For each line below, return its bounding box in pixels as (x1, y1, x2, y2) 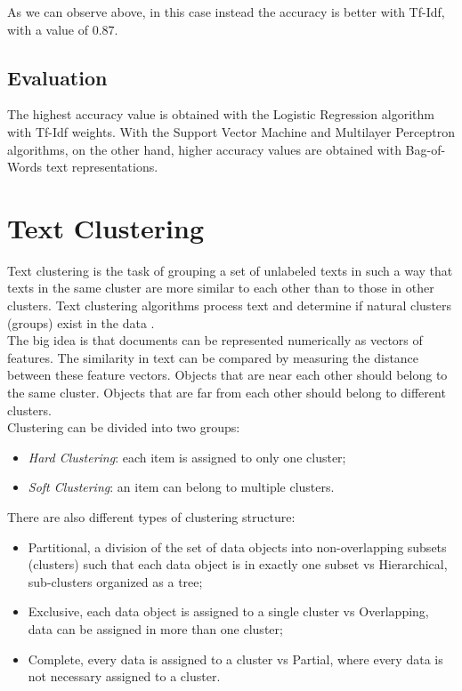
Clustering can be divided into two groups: (7, 418, 240, 437)
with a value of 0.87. (7, 20, 118, 38)
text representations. (45, 157, 158, 176)
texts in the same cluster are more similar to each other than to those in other (7, 278, 434, 297)
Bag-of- (405, 140, 446, 158)
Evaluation (7, 63, 108, 91)
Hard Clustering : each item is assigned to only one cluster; (28, 447, 346, 466)
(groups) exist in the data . (7, 313, 155, 332)
